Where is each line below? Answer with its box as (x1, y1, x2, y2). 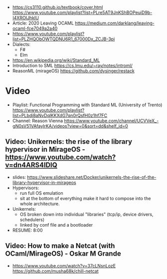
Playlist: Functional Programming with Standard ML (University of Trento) (12, 102, 163, 108)
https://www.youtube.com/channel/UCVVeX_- (64, 117, 159, 124)
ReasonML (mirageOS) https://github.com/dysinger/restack (12, 68, 135, 74)
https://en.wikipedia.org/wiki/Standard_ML (12, 57, 100, 63)
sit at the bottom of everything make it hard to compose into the (19, 195, 151, 201)
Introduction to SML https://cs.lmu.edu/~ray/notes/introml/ (12, 62, 133, 68)
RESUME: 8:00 (12, 227, 43, 233)
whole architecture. (19, 201, 60, 207)
